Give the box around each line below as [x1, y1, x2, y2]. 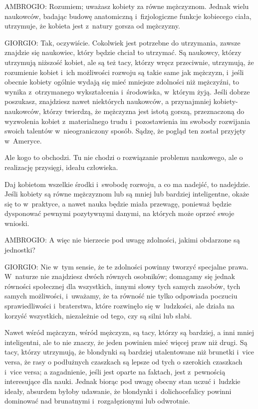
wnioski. [4, 217, 29, 228]
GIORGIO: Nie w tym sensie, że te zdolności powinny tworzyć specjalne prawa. [4, 261, 249, 271]
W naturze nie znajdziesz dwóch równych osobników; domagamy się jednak [4, 271, 235, 281]
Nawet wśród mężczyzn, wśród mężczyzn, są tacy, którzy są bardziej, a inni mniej [4, 327, 255, 337]
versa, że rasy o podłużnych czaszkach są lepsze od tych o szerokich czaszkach [4, 356, 243, 366]
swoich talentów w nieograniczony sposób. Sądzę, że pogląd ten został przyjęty [4, 125, 246, 136]
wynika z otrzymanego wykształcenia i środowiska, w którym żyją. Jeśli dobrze [4, 86, 250, 96]
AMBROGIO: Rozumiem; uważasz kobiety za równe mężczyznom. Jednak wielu [4, 1, 249, 11]
